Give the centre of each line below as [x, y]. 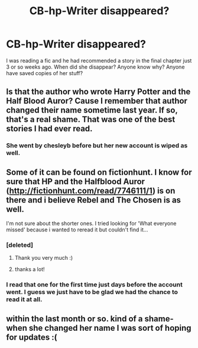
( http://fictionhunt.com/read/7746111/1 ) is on [91, 191]
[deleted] [20, 245]
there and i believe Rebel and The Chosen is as [94, 200]
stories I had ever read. [49, 129]
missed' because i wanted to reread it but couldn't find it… [77, 230]
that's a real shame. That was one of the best [91, 120]
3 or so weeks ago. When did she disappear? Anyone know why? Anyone [95, 67]
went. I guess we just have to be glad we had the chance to [92, 292]
